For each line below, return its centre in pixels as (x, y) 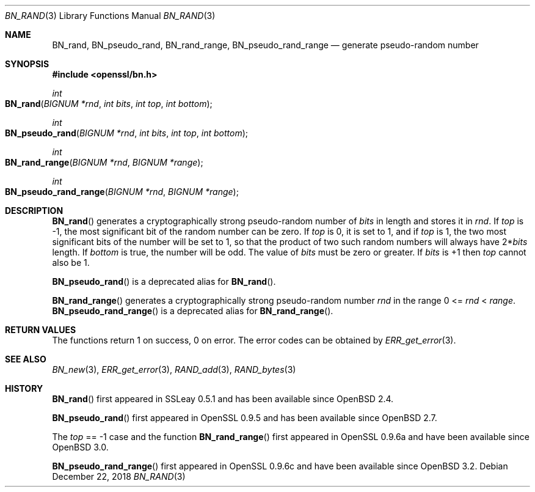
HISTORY (24, 388)
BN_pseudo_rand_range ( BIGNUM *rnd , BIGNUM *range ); (122, 192)
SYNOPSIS (27, 64)
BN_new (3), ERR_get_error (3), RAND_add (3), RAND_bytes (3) (174, 369)
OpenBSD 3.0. (80, 447)
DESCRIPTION (34, 211)
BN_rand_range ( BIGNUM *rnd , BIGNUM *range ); (104, 162)
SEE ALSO (26, 359)
